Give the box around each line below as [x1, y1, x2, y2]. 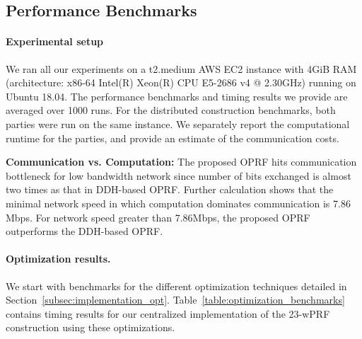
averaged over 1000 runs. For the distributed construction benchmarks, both [6, 103, 336, 117]
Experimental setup [6, 34, 104, 49]
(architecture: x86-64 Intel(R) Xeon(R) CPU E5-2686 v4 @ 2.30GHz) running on [6, 75, 356, 90]
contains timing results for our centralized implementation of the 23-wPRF [6, 306, 330, 321]
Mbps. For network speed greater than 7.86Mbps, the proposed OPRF [6, 209, 310, 224]
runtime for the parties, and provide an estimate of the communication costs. [6, 130, 339, 145]
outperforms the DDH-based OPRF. [6, 224, 163, 239]
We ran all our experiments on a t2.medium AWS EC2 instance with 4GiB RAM [6, 61, 357, 76]
